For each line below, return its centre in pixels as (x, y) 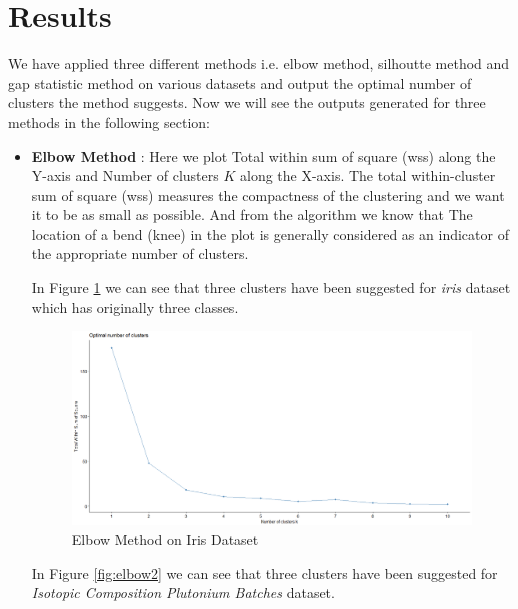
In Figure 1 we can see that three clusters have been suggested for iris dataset (271, 287)
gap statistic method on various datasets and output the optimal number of (240, 82)
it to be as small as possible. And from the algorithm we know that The (252, 214)
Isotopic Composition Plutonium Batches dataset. (183, 592)
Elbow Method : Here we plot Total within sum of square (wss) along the (263, 155)
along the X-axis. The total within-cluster (367, 175)
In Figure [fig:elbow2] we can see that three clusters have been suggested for (264, 572)
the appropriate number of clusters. (140, 253)
